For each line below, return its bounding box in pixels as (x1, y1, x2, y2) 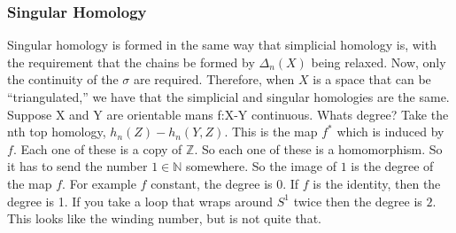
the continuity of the (7, 70, 119, 89)
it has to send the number (7, 157, 148, 175)
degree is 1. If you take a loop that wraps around (7, 191, 274, 210)
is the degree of (351, 157, 434, 175)
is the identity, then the (313, 174, 441, 192)
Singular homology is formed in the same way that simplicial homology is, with (7, 35, 437, 54)
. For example (62, 174, 136, 192)
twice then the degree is (293, 191, 422, 210)
